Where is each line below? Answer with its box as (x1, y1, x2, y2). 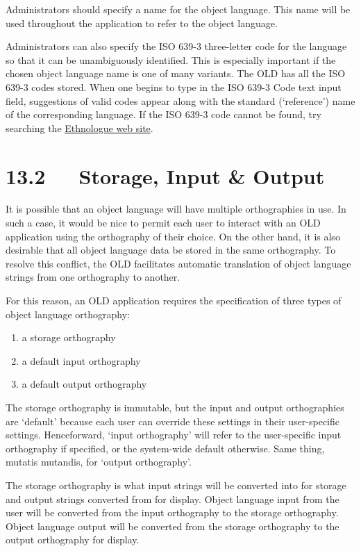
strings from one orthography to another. (6, 270, 180, 284)
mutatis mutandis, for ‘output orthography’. (6, 454, 192, 469)
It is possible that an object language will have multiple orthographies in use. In (6, 202, 346, 216)
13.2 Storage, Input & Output (6, 161, 325, 190)
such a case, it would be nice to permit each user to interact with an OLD (6, 215, 321, 230)
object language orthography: (6, 306, 131, 321)
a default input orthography (22, 353, 141, 368)
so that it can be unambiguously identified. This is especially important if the (6, 52, 336, 67)
